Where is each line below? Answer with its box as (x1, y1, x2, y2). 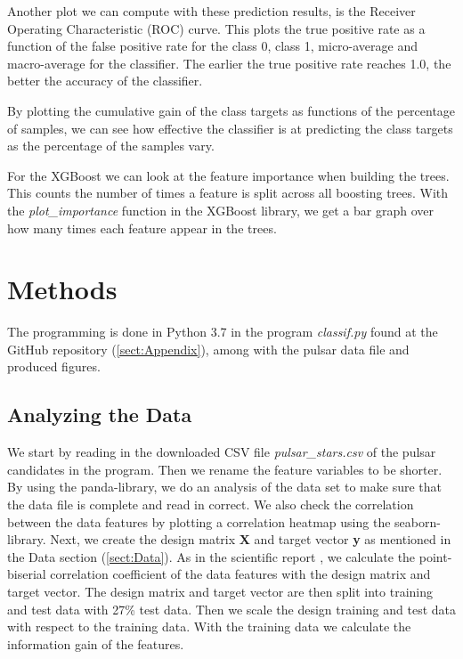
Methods (7, 271, 118, 307)
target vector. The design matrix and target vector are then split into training (7, 582, 433, 600)
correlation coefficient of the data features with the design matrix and (50, 565, 431, 583)
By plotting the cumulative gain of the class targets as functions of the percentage (7, 101, 456, 119)
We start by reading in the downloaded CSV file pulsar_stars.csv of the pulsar (7, 443, 436, 461)
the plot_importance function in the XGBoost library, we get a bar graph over (7, 200, 434, 219)
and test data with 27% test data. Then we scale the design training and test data (7, 599, 456, 618)
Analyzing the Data (7, 401, 192, 428)
